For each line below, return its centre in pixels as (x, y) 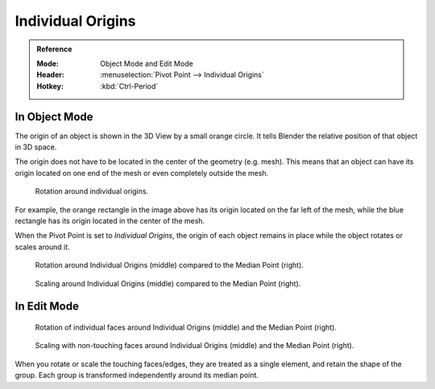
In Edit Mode (47, 307)
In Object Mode (54, 117)
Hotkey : (50, 86)
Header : (50, 75)
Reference (54, 49)
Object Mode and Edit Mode (147, 63)
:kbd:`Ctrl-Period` (129, 86)
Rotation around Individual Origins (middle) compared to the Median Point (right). (169, 265)
